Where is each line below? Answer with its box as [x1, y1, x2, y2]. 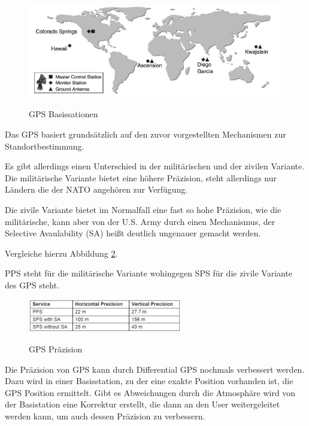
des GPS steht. [5, 278, 60, 291]
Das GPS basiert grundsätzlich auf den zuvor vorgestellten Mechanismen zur [5, 127, 286, 140]
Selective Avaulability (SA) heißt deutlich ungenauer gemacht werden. [5, 227, 261, 239]
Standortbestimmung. [5, 139, 84, 152]
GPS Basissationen [29, 108, 98, 120]
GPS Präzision [29, 343, 83, 355]
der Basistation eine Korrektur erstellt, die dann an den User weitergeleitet [5, 398, 280, 410]
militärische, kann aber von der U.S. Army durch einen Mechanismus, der [5, 215, 275, 227]
